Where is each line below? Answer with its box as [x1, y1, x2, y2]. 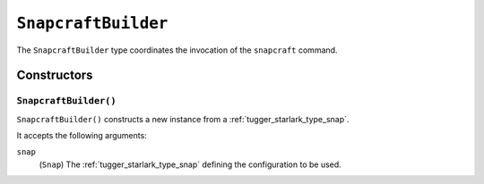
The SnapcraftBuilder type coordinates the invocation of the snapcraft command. [16, 45, 338, 55]
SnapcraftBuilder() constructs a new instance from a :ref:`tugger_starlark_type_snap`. [16, 113, 350, 124]
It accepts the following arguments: [16, 130, 147, 141]
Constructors [16, 68, 93, 83]
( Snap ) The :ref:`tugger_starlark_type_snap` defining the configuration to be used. [39, 159, 342, 170]
